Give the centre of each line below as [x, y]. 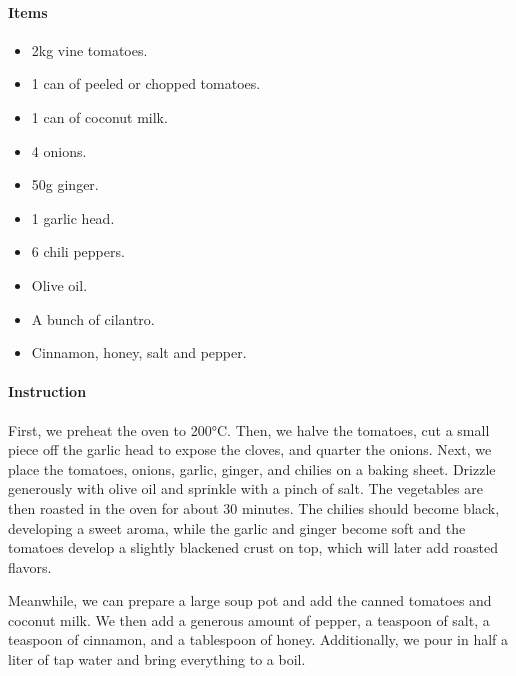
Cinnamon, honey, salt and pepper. [139, 352]
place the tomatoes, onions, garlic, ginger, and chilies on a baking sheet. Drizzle [252, 468]
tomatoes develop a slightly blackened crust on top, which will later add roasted [253, 547]
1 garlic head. [73, 217]
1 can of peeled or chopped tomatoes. [146, 83]
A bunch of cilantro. [93, 318]
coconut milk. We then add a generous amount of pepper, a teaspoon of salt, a [249, 619]
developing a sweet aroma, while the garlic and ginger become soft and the [237, 527]
